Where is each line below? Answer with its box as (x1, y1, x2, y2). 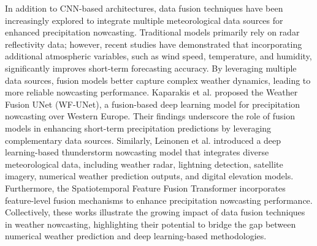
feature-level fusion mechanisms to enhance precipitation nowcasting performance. (5, 193, 313, 206)
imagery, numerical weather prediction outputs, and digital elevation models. (5, 170, 294, 182)
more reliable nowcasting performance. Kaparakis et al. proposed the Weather (5, 86, 298, 99)
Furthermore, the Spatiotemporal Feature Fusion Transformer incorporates (5, 181, 286, 194)
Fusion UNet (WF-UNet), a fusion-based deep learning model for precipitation (5, 97, 300, 110)
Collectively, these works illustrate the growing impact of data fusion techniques (5, 206, 305, 218)
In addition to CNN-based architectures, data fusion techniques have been (5, 2, 283, 14)
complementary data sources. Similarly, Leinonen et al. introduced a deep (5, 133, 281, 146)
